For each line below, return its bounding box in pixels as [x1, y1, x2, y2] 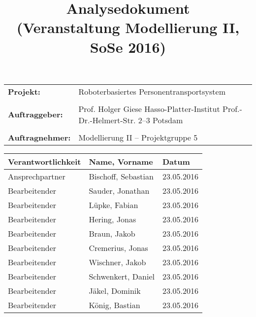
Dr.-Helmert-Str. [78, 114, 136, 126]
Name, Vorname [89, 155, 153, 167]
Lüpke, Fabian [89, 199, 138, 211]
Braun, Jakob [89, 227, 135, 239]
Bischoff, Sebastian [89, 170, 154, 182]
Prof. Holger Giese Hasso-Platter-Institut [78, 103, 220, 114]
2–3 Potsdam [138, 114, 183, 126]
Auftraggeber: [8, 108, 63, 120]
